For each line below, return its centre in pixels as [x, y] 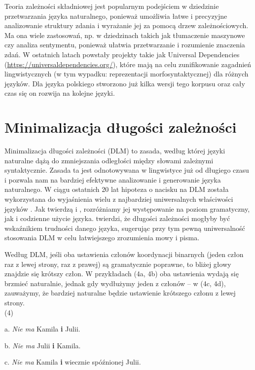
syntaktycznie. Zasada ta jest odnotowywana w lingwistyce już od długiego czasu [127, 170]
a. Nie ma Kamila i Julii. [42, 329]
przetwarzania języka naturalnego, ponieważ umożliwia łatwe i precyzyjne [116, 16]
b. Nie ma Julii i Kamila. [43, 345]
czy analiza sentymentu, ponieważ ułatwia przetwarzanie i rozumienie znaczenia [125, 45]
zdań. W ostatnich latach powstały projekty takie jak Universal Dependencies [122, 54]
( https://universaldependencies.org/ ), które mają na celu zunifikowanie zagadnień [128, 64]
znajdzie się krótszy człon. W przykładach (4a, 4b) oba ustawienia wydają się [122, 274]
